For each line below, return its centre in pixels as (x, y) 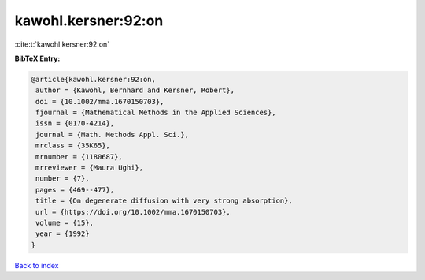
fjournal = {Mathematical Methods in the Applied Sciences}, (156, 113)
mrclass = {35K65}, (73, 146)
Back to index (37, 265)
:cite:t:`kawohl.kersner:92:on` (62, 44)
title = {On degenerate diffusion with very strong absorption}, (164, 201)
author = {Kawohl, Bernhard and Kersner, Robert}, (135, 90)
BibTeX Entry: (37, 58)
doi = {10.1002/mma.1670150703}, (100, 101)
